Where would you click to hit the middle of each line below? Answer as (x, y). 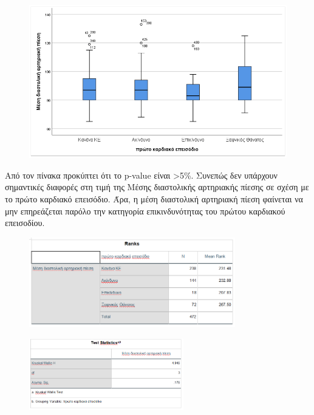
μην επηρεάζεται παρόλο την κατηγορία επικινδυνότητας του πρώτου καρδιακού (145, 211)
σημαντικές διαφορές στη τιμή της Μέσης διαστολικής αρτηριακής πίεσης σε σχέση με (157, 187)
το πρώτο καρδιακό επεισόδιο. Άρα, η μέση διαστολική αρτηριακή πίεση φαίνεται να (154, 199)
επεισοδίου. (25, 223)
